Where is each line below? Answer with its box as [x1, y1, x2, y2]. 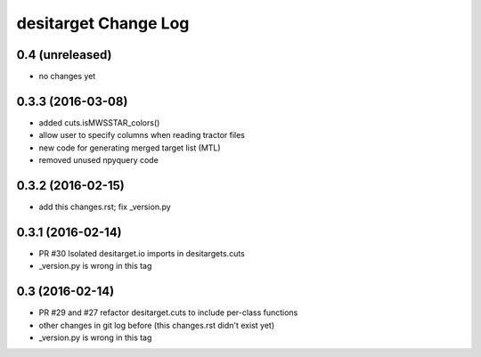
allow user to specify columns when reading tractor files [38, 130, 245, 141]
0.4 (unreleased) [16, 47, 112, 62]
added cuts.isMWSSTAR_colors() [38, 117, 160, 128]
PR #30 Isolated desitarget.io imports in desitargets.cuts [38, 247, 245, 258]
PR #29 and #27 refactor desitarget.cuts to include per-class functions [38, 307, 298, 318]
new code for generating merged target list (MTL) [38, 142, 222, 153]
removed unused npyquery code [38, 155, 159, 166]
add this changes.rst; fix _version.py [38, 201, 171, 213]
